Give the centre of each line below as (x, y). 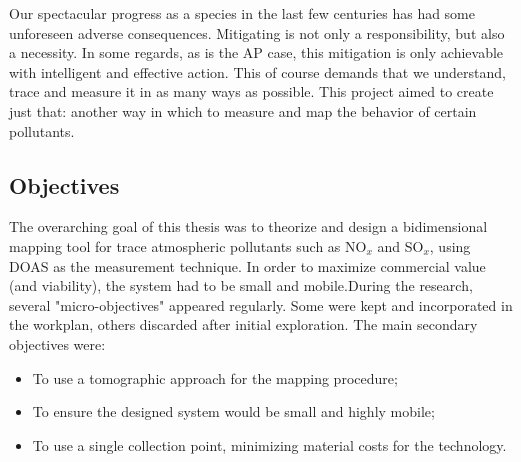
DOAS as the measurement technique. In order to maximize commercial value (247, 265)
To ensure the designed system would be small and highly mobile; (233, 411)
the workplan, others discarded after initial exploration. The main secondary (243, 324)
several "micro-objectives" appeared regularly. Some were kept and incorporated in (261, 304)
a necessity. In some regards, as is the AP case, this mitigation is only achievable (256, 52)
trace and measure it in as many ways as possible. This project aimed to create (251, 91)
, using (450, 245)
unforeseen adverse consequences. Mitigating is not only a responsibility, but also (257, 32)
